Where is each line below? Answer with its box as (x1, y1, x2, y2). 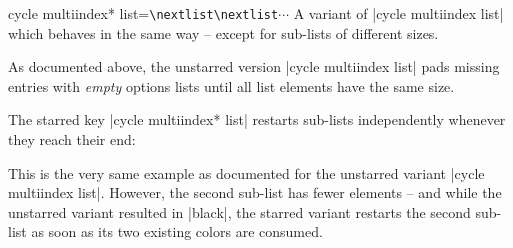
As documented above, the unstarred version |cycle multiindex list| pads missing (8, 56, 500, 77)
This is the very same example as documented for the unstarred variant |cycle (8, 162, 485, 183)
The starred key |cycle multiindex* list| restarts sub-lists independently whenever (8, 109, 506, 130)
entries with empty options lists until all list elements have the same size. (8, 75, 455, 96)
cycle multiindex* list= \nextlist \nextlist (8, 3, 279, 23)
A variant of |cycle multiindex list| (293, 3, 504, 23)
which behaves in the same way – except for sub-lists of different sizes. (8, 22, 439, 43)
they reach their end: (8, 129, 136, 150)
